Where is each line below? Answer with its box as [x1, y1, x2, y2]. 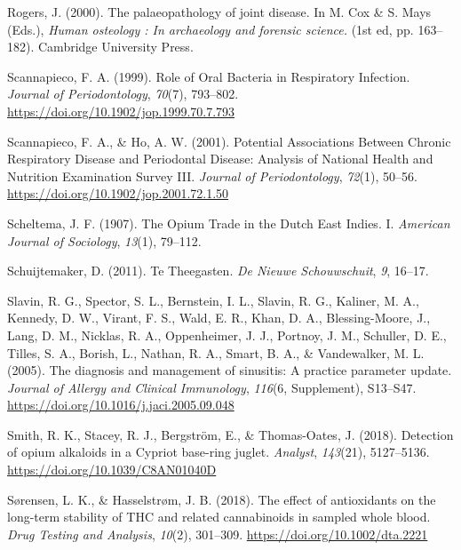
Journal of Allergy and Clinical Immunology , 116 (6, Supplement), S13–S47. [7, 378, 417, 396]
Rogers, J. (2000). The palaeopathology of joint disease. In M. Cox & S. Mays [7, 3, 432, 20]
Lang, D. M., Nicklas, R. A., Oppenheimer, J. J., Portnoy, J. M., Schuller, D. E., [7, 325, 447, 344]
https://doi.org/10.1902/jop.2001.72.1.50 [7, 184, 229, 203]
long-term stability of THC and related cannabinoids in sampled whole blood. [7, 507, 431, 526]
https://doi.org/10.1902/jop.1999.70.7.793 [7, 101, 235, 120]
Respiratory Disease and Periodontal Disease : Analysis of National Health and [7, 149, 433, 168]
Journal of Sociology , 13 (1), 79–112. [7, 231, 202, 250]
